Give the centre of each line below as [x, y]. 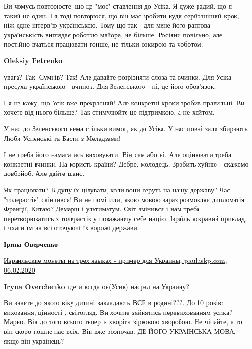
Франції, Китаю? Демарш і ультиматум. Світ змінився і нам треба [102, 209]
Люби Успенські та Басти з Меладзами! [62, 138]
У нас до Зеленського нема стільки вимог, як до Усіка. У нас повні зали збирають [126, 128]
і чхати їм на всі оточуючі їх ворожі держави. [72, 228]
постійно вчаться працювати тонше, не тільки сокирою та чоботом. [104, 44]
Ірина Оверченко [31, 244]
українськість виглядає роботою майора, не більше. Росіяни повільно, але [113, 34]
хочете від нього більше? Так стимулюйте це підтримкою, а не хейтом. [109, 112]
